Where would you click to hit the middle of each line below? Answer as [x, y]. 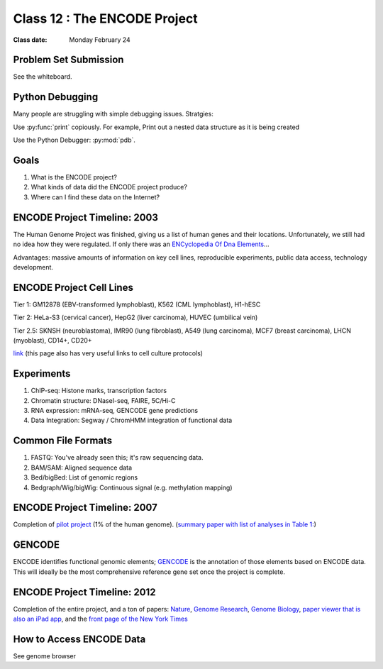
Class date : [30, 40]
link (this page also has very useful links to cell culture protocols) [108, 353]
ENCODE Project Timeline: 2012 [84, 592]
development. [33, 267]
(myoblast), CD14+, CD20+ [52, 340]
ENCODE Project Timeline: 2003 [86, 217]
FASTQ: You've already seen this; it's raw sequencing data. [117, 458]
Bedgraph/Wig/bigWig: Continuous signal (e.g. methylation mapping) [132, 487]
